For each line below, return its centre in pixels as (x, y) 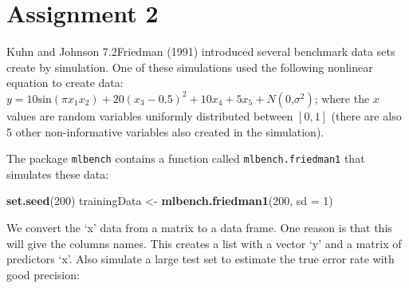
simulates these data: (58, 174)
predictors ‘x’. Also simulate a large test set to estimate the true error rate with (201, 259)
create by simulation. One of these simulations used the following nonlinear (190, 67)
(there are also (366, 115)
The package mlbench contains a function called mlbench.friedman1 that (186, 158)
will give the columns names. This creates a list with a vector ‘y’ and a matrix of (204, 243)
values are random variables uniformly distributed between (150, 115)
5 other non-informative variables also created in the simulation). (165, 131)
